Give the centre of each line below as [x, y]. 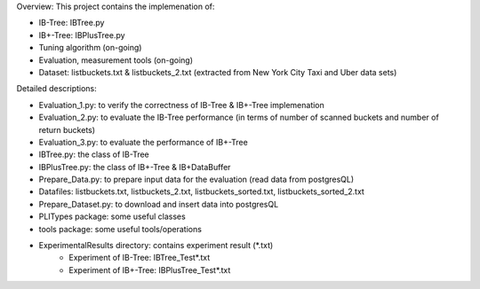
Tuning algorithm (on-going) [90, 48]
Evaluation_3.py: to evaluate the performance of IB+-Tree [143, 142]
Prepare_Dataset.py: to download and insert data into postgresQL [159, 204]
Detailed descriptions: [56, 89]
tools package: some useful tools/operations [120, 229]
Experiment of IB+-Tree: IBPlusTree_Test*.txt [150, 269]
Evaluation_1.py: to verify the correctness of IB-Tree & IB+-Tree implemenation [181, 105]
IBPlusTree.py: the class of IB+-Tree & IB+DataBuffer [135, 167]
